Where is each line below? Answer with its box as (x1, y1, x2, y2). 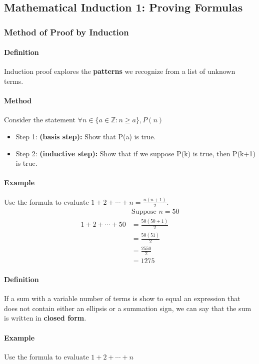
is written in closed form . (4, 313, 86, 323)
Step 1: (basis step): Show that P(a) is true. (15, 131, 156, 141)
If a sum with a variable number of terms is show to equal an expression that (4, 293, 240, 304)
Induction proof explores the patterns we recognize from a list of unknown (4, 66, 235, 76)
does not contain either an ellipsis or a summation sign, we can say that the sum (4, 303, 251, 313)
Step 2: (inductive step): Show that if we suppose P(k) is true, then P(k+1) (15, 148, 255, 158)
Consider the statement (4, 114, 75, 125)
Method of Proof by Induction (4, 25, 129, 38)
